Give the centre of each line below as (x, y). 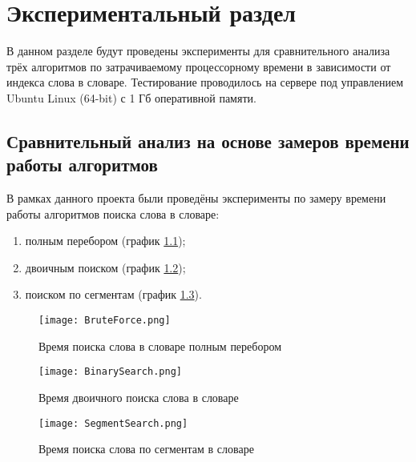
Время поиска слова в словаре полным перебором (160, 345)
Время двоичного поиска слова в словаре (139, 397)
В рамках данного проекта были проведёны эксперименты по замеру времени (196, 198)
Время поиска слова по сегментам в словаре (146, 449)
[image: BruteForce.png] (105, 321)
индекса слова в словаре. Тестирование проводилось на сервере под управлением (205, 82)
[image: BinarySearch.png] (110, 372)
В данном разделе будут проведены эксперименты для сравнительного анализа (198, 51)
